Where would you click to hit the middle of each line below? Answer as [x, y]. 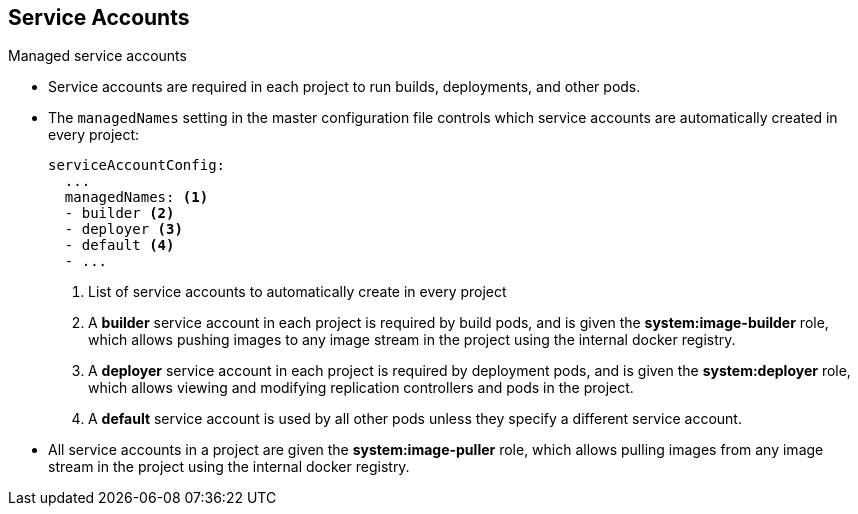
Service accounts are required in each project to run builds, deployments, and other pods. [344, 87]
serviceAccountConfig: [137, 165]
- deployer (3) [123, 229]
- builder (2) [119, 213]
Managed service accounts [97, 56]
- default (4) [119, 245]
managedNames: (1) [136, 197]
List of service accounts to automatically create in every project [297, 292]
